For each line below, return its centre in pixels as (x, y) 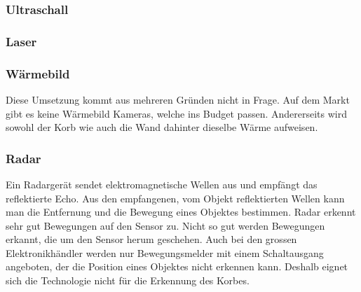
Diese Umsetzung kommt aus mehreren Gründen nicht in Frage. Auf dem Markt (178, 99)
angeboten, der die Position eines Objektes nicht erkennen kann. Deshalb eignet (177, 266)
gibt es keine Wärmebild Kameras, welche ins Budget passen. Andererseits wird (176, 113)
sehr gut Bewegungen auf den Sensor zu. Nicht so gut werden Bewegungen (165, 225)
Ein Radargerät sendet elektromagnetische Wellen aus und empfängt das (162, 184)
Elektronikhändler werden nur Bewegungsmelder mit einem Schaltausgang (165, 252)
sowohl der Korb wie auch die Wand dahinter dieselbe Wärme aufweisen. (162, 127)
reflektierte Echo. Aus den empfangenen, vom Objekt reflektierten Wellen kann (175, 198)
